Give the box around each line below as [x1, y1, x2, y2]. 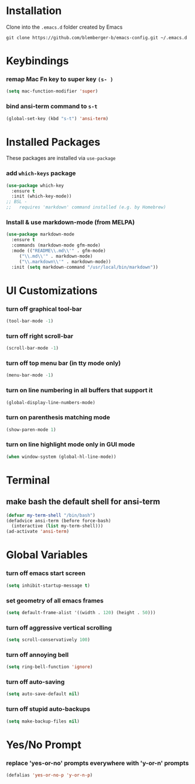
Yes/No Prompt [6, 738, 82, 751]
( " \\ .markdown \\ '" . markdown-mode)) [19, 259, 111, 265]
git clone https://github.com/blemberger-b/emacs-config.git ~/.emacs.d [6, 35, 187, 40]
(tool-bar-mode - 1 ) [6, 318, 54, 324]
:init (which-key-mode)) [11, 193, 72, 200]
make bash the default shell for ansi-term [6, 497, 160, 507]
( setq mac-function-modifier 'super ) [6, 88, 98, 94]
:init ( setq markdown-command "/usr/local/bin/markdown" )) [11, 264, 159, 270]
